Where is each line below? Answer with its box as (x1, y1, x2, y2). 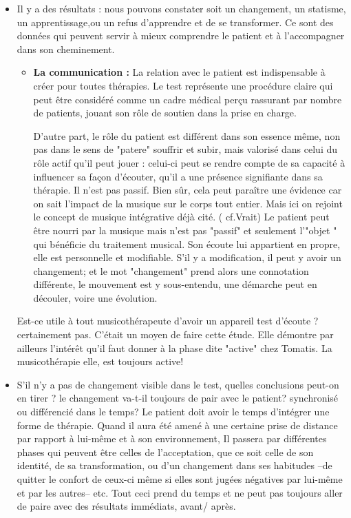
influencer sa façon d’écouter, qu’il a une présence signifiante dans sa (33, 169, 323, 183)
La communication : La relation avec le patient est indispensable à (33, 65, 326, 79)
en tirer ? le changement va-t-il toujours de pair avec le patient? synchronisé (17, 391, 339, 405)
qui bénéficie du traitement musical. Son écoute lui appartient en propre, (33, 236, 341, 251)
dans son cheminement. (17, 41, 115, 56)
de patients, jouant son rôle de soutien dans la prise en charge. (33, 105, 297, 120)
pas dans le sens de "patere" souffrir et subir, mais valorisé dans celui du (33, 142, 338, 156)
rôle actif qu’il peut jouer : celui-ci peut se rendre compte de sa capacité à (33, 155, 345, 169)
